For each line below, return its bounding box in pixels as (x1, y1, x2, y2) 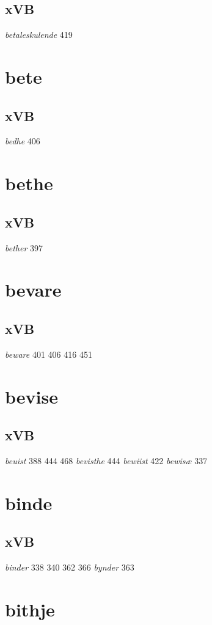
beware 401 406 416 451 (5, 347, 92, 360)
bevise (5, 383, 58, 409)
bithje (5, 596, 55, 621)
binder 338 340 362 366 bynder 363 (5, 561, 134, 574)
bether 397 (5, 241, 43, 254)
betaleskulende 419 (5, 28, 73, 41)
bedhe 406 (5, 135, 40, 147)
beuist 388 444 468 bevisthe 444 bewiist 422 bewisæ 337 (5, 454, 208, 467)
